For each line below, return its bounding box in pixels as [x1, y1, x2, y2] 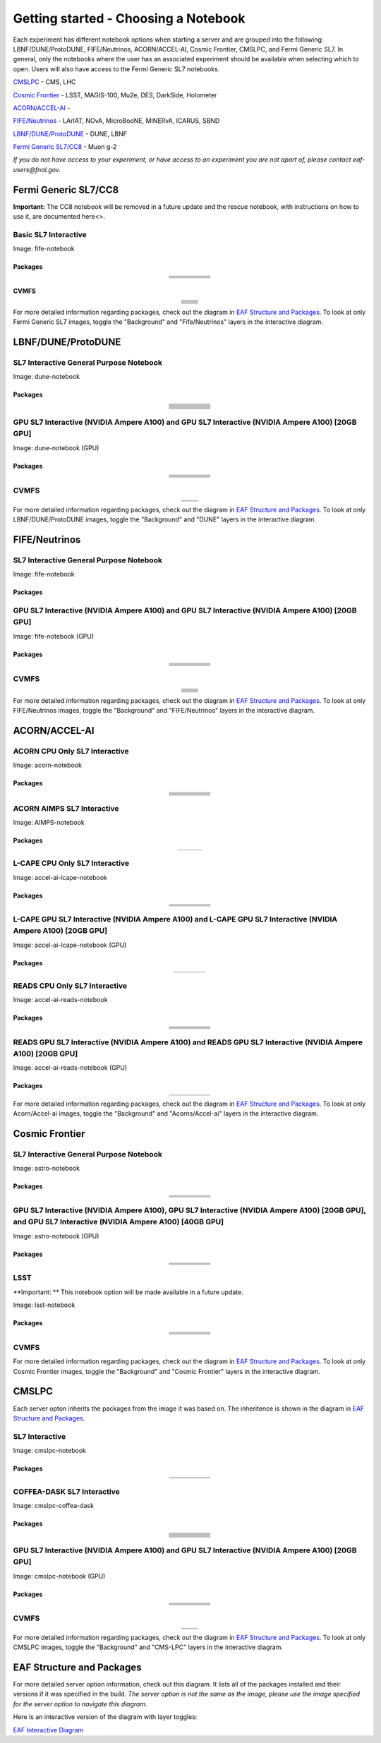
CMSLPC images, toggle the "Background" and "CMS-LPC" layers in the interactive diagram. [13, 1643, 284, 1651]
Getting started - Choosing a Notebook [13, 11, 246, 26]
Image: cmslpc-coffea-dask [13, 1502, 95, 1510]
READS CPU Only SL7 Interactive [13, 981, 127, 991]
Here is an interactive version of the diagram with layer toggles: [13, 1713, 198, 1721]
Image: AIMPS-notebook [13, 819, 85, 827]
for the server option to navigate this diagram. [13, 1699, 147, 1708]
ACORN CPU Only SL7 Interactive [13, 746, 129, 756]
